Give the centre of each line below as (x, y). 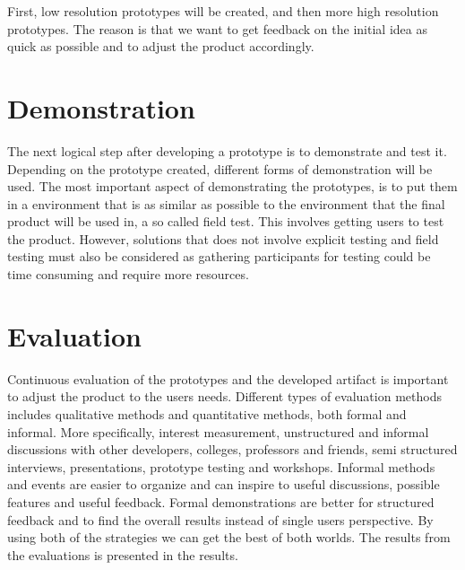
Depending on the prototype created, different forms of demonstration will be (220, 168)
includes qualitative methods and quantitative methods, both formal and (207, 413)
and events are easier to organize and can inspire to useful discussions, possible (224, 484)
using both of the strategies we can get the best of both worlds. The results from (229, 537)
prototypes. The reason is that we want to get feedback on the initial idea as (217, 28)
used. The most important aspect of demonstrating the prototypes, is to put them (232, 186)
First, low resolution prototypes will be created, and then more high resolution (223, 11)
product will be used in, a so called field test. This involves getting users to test (226, 221)
